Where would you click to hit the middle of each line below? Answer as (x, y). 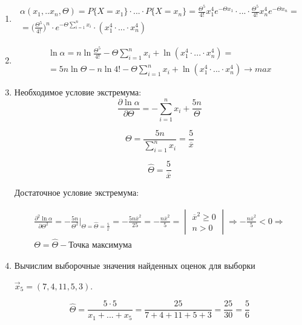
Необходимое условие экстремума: (78, 92)
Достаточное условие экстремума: (77, 192)
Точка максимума (100, 245)
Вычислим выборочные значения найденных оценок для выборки (135, 265)
